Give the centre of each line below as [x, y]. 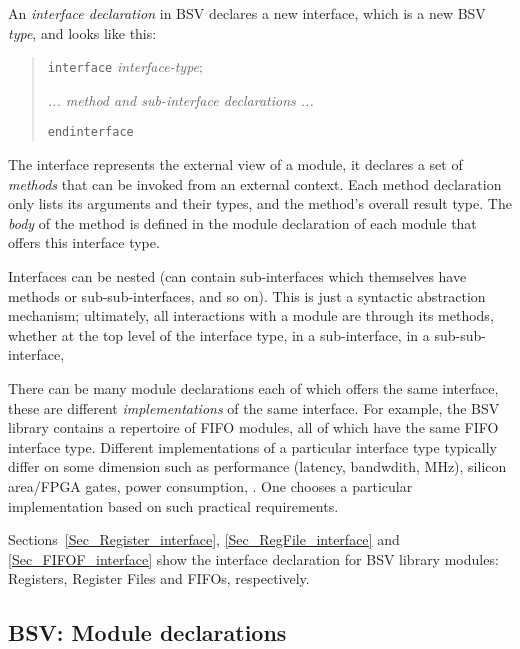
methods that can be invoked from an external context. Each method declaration [255, 183]
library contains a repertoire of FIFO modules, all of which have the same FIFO [253, 427]
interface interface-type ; [125, 66]
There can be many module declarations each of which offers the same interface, [253, 388]
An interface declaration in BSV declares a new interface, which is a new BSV [247, 13]
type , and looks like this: [82, 32]
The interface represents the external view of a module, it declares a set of [235, 164]
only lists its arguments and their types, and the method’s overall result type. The [260, 203]
